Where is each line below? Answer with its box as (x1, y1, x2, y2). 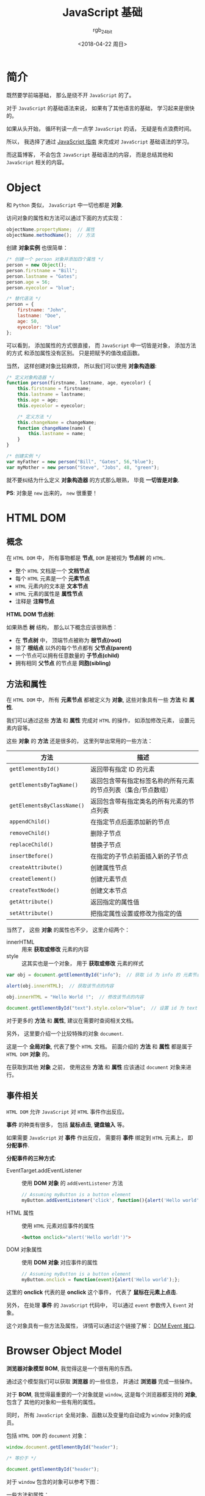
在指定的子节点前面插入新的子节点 (90, 852, 189, 861)
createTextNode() (9, 887, 60, 894)
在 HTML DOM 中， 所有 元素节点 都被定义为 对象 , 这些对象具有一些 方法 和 (6, 696, 188, 704)
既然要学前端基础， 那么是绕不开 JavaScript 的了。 (6, 92, 135, 99)
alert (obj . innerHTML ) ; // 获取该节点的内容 (6, 983, 114, 989)
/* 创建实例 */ (6, 453, 41, 460)
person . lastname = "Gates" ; (6, 273, 78, 280)
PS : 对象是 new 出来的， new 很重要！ (6, 489, 98, 496)
